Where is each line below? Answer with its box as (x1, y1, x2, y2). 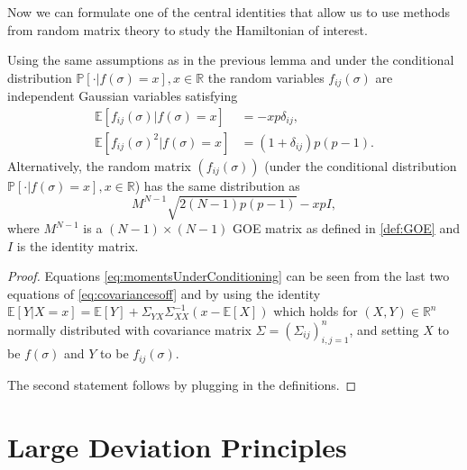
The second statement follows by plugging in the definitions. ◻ (7, 375, 357, 393)
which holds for (273, 302, 358, 321)
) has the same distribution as (134, 176, 300, 194)
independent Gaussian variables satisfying (7, 86, 238, 105)
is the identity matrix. (16, 236, 139, 255)
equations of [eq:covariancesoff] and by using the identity (7, 284, 321, 303)
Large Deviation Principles (7, 428, 347, 465)
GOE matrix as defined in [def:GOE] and (233, 219, 461, 238)
